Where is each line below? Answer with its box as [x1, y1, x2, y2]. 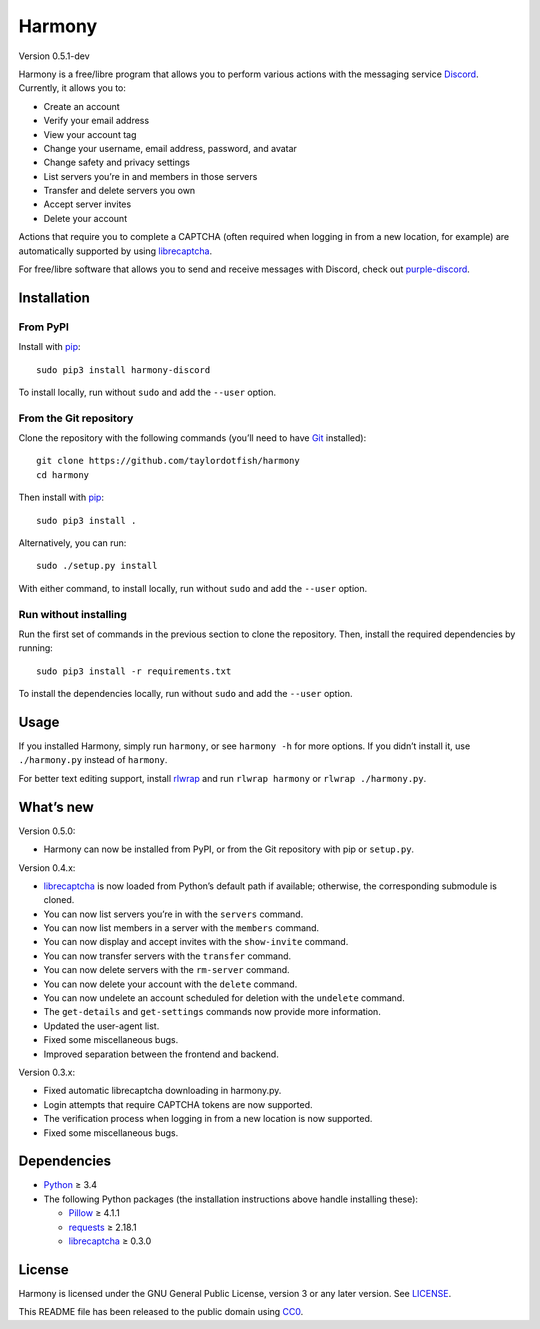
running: [18, 642, 54, 654]
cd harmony [36, 469, 90, 480]
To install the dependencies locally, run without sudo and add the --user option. [18, 688, 354, 700]
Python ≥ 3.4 [43, 1179, 98, 1191]
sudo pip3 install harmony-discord [36, 364, 211, 375]
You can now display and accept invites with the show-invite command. [43, 936, 349, 948]
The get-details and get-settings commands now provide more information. [43, 1006, 382, 1018]
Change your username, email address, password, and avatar [43, 142, 297, 154]
